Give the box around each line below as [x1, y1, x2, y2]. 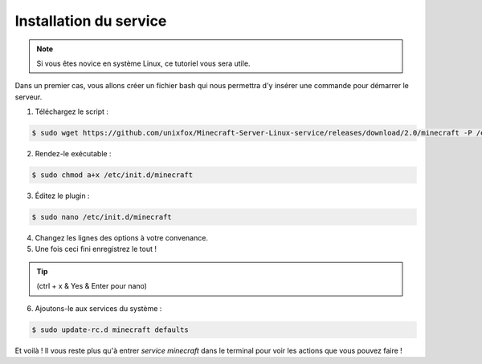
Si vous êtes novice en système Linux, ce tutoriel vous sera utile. [36, 59, 251, 68]
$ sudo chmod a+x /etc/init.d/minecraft [31, 171, 193, 180]
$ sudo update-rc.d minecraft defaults [31, 325, 189, 334]
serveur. [14, 92, 43, 102]
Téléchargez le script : [35, 107, 108, 116]
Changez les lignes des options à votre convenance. [35, 233, 209, 243]
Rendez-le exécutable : [35, 149, 112, 159]
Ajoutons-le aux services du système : [35, 303, 162, 313]
